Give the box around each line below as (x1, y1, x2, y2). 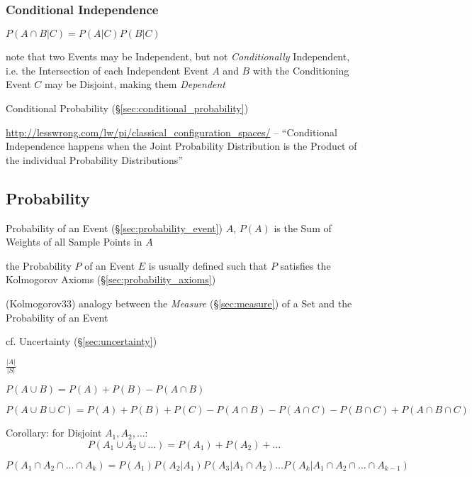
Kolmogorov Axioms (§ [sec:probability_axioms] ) (6, 272, 216, 287)
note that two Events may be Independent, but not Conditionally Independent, (6, 49, 350, 64)
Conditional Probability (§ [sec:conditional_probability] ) (6, 101, 249, 115)
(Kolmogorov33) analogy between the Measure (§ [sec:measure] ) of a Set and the (6, 295, 352, 310)
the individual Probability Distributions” (6, 152, 183, 167)
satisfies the (280, 258, 331, 273)
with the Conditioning (252, 62, 349, 77)
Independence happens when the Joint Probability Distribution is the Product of (6, 138, 357, 153)
